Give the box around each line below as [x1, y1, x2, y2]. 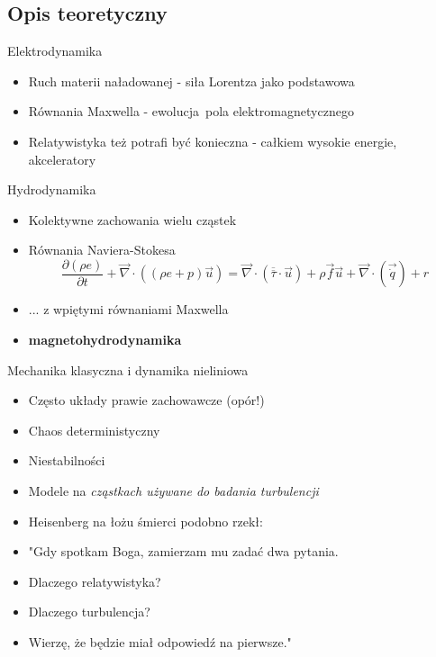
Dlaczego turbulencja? [28, 602, 150, 621]
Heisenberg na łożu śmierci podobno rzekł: [28, 511, 263, 530]
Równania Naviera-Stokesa [28, 240, 176, 259]
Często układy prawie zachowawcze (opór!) [28, 391, 265, 409]
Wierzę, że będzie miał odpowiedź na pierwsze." [28, 632, 292, 651]
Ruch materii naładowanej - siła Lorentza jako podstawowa [28, 71, 355, 90]
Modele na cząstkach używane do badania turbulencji [28, 481, 319, 499]
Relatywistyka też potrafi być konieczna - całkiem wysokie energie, [28, 131, 397, 150]
